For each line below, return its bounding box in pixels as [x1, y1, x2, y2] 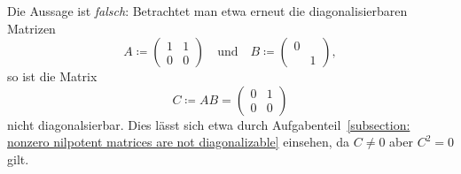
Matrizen [7, 19, 56, 37]
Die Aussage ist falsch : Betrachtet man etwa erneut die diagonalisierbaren [7, 2, 408, 19]
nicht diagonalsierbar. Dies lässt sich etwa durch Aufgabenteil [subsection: [7, 115, 410, 133]
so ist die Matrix [7, 67, 98, 86]
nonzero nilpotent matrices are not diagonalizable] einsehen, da [7, 132, 350, 151]
